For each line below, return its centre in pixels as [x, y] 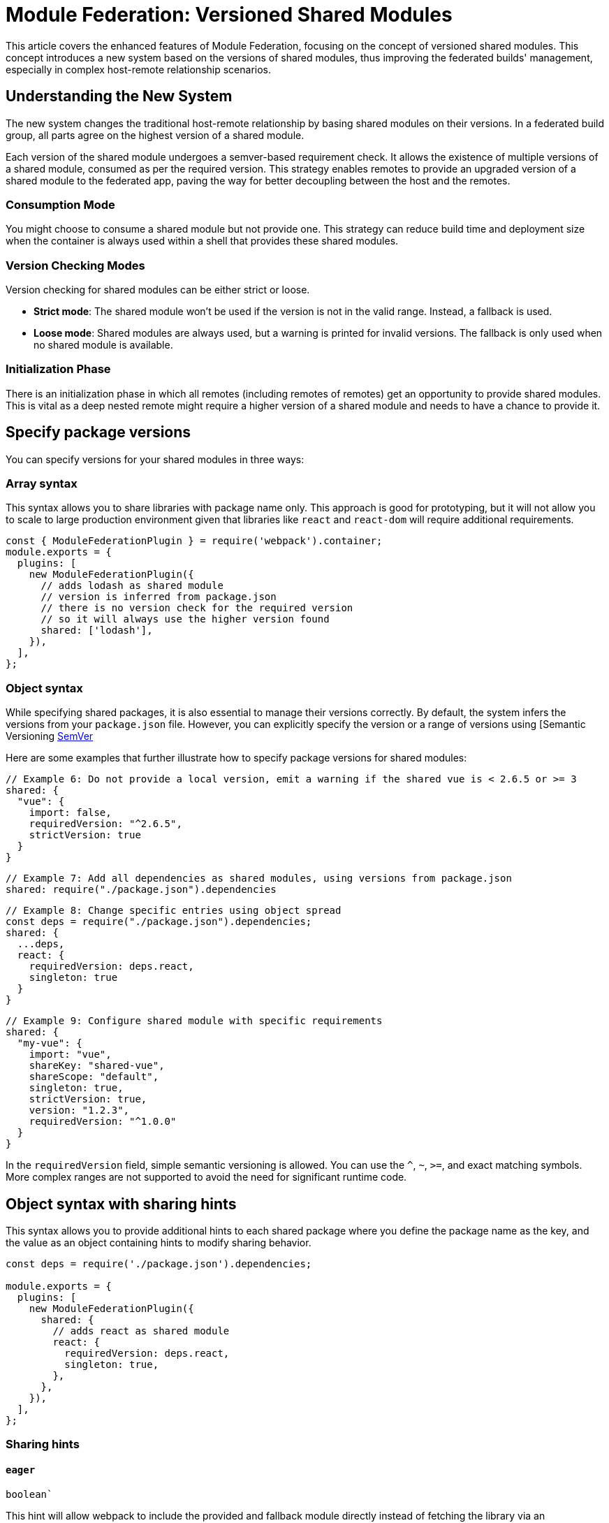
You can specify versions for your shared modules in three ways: [155, 459]
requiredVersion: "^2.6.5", [105, 824]
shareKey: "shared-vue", [97, 1066]
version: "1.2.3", [79, 1110]
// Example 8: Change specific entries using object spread [174, 911]
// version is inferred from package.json [159, 597]
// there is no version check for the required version [197, 608]
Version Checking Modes [75, 265]
